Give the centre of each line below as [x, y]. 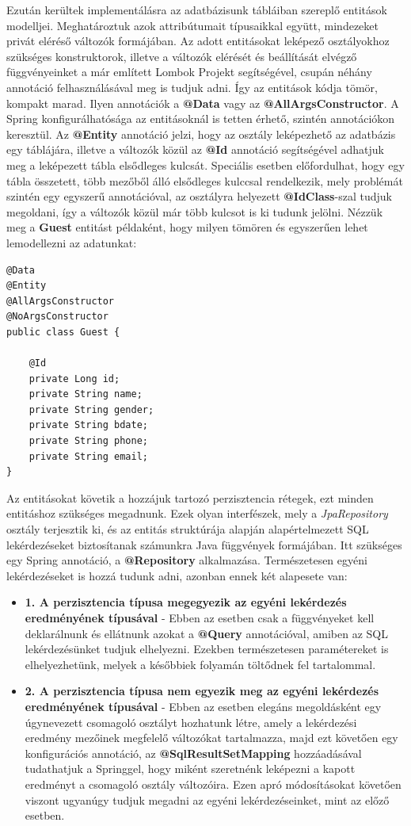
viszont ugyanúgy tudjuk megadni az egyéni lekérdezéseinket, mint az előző [207, 799]
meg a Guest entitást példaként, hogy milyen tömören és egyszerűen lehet [187, 227]
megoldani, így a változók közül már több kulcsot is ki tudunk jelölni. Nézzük [195, 211]
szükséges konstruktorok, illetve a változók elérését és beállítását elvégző [182, 56]
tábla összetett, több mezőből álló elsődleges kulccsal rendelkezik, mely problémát [205, 180]
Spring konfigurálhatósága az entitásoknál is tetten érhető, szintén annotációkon [201, 119]
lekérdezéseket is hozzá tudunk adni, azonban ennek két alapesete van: [177, 575]
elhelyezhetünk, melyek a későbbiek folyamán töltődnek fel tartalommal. [200, 664]
